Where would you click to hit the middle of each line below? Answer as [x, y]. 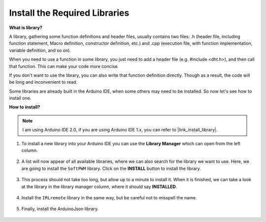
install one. [20, 98]
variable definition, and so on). [40, 50]
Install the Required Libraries [69, 13]
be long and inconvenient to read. [43, 82]
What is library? [26, 28]
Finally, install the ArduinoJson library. [60, 209]
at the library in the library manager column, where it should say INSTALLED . [99, 187]
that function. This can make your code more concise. [64, 66]
